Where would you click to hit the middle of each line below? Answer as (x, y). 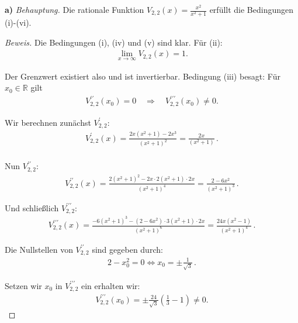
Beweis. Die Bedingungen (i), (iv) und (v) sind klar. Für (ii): (114, 42)
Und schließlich (32, 207)
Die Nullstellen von (39, 249)
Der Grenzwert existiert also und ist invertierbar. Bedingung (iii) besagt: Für (143, 76)
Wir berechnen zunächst (48, 122)
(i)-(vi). (18, 23)
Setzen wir (23, 285)
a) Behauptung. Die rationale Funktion (74, 9)
